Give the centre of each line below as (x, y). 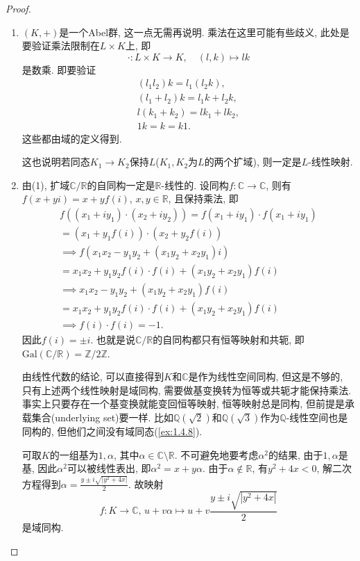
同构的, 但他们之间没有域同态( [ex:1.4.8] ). (112, 431)
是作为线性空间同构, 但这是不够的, (266, 376)
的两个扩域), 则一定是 (253, 162)
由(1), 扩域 (46, 185)
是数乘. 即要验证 (59, 69)
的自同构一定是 (121, 185)
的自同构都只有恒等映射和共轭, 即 (229, 340)
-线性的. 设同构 (195, 185)
